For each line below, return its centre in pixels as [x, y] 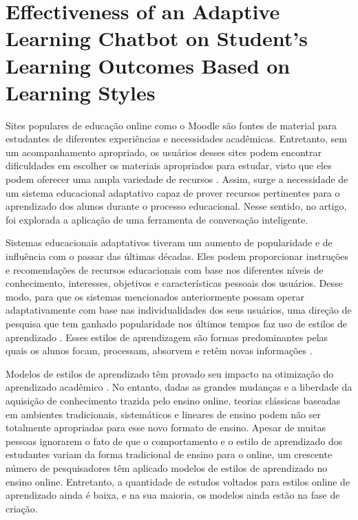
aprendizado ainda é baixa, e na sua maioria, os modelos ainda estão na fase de [173, 495]
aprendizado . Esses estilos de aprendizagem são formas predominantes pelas [167, 337]
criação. [22, 508]
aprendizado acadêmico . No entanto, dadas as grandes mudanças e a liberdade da [179, 387]
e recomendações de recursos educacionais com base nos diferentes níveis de [165, 269]
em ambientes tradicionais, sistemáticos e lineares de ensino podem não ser [163, 414]
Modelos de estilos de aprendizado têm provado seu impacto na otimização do [170, 373]
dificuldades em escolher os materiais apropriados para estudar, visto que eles [169, 165]
